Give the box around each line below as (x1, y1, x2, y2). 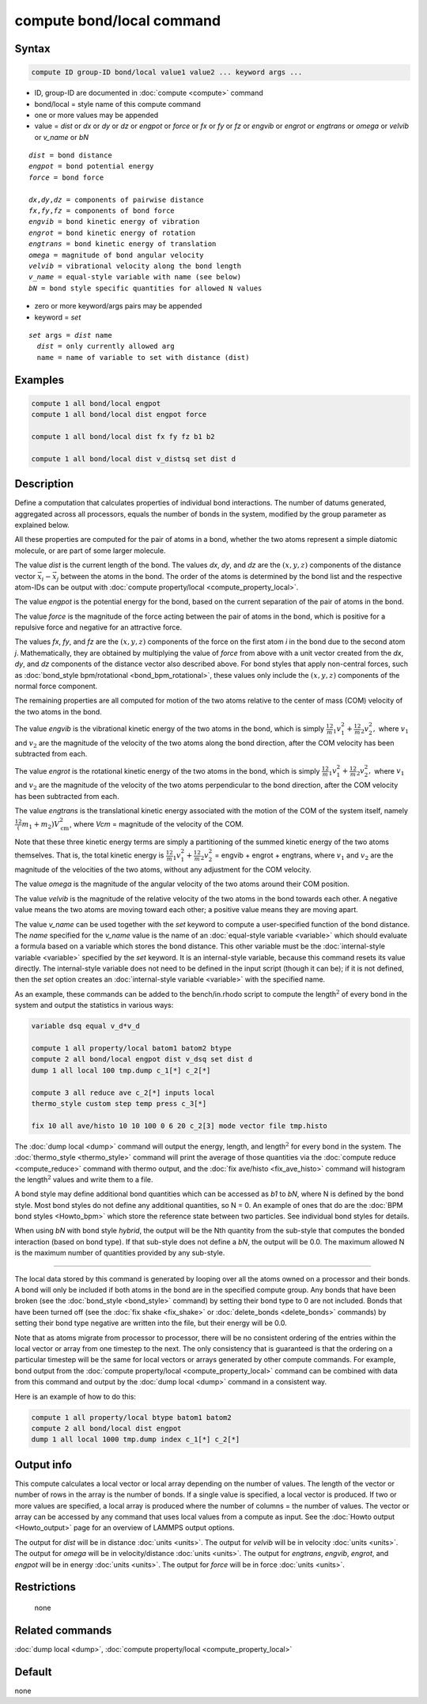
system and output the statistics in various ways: (14, 1001, 174, 1010)
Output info (14, 1458, 73, 1471)
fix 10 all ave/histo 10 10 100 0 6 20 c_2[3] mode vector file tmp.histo (31, 1121, 328, 1130)
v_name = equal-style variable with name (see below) (28, 273, 241, 282)
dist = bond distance (28, 151, 112, 160)
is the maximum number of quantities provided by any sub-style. (14, 1248, 225, 1258)
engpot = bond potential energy (28, 162, 154, 171)
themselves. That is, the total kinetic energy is (14, 850, 164, 860)
